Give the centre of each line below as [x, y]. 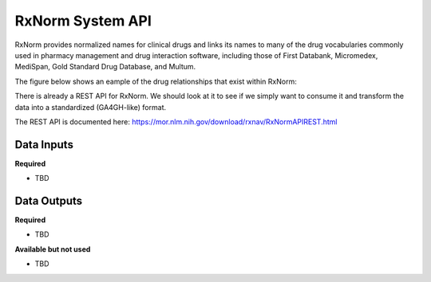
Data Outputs [49, 201]
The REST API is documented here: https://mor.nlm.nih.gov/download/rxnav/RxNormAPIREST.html [176, 121]
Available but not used [53, 249]
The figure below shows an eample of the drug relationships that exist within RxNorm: [156, 81]
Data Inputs [44, 145]
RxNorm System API [83, 21]
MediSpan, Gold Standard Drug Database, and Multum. [105, 67]
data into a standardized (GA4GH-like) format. [91, 107]
